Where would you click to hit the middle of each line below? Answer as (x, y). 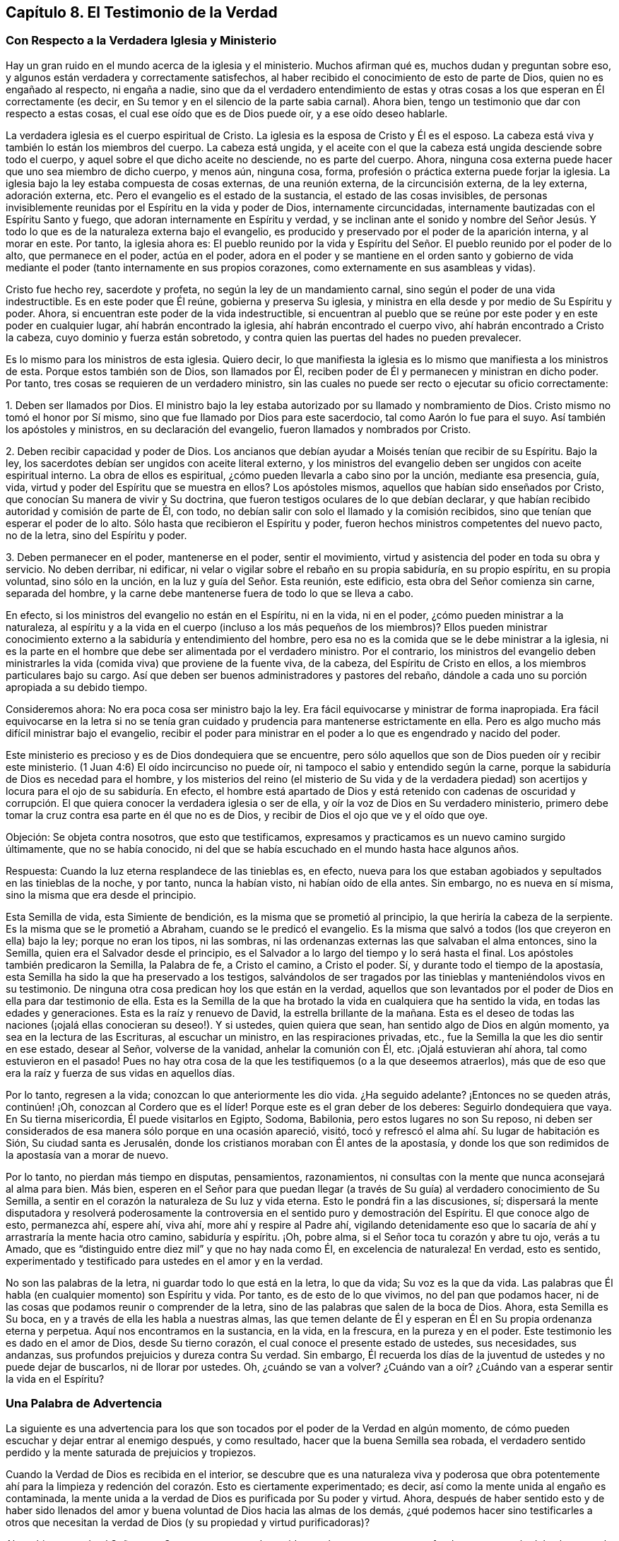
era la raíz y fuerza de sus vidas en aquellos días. (120, 1073)
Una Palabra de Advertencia (84, 1404)
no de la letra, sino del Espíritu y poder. (96, 535)
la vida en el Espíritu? (55, 1378)
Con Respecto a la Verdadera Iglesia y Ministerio (141, 41)
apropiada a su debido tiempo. (77, 687)
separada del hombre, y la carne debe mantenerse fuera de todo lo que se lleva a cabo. (210, 593)
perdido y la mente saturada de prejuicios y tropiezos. (131, 1452)
